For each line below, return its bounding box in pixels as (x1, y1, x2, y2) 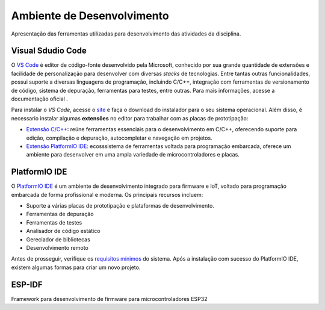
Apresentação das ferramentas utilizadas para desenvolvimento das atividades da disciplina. (11, 30, 241, 37)
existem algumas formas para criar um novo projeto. (11, 264, 141, 271)
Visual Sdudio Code (11, 46, 87, 56)
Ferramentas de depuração (26, 211, 94, 218)
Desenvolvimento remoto (26, 244, 88, 251)
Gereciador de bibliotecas (26, 235, 90, 243)
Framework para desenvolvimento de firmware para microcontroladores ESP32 (11, 295, 208, 302)
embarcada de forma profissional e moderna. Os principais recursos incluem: (11, 191, 203, 198)
